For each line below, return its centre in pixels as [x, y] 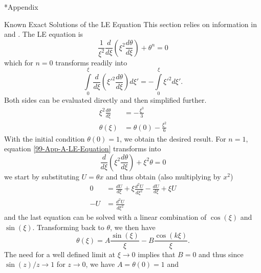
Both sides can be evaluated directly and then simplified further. [105, 100]
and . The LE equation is [44, 34]
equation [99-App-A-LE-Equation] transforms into [83, 149]
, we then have [133, 227]
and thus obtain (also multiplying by [164, 176]
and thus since [221, 254]
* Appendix [21, 7]
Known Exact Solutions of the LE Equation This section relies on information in [130, 24]
